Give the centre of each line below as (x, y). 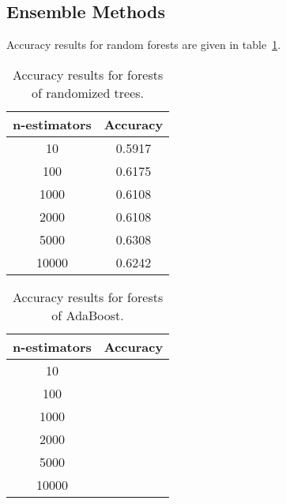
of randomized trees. (88, 92)
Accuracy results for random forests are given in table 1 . (144, 45)
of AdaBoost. (88, 315)
